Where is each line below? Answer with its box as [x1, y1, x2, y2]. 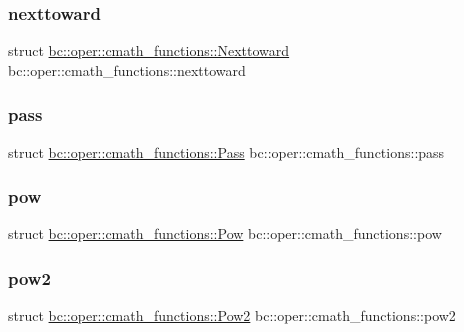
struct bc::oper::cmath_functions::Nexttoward [8, 40, 290, 61]
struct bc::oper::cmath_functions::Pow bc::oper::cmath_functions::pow [8, 223, 442, 244]
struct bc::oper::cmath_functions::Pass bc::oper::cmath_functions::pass [8, 141, 445, 162]
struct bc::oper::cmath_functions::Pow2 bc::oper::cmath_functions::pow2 [8, 305, 456, 326]
